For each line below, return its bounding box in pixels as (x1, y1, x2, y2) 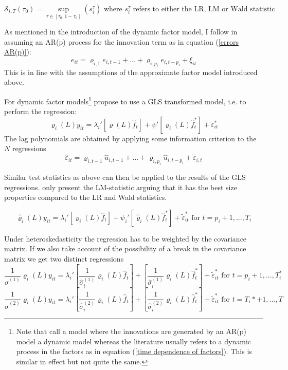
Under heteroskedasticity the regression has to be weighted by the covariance (4, 233, 247, 244)
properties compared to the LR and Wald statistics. (4, 192, 167, 202)
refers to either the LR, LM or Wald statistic (133, 6, 275, 13)
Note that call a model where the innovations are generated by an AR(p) (16, 326, 247, 337)
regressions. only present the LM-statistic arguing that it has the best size (4, 181, 237, 192)
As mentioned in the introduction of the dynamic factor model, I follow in (4, 26, 238, 37)
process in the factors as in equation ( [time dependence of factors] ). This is (16, 346, 252, 357)
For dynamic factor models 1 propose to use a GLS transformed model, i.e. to (4, 94, 246, 106)
